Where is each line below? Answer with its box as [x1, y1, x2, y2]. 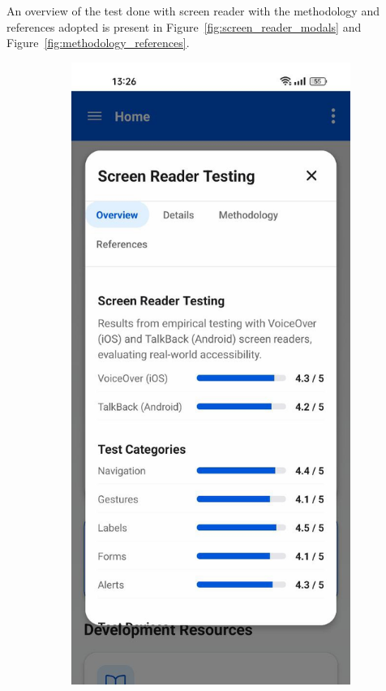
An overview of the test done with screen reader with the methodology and [6, 2, 380, 19]
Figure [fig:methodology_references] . [6, 34, 190, 51]
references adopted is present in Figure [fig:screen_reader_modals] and [6, 18, 362, 35]
